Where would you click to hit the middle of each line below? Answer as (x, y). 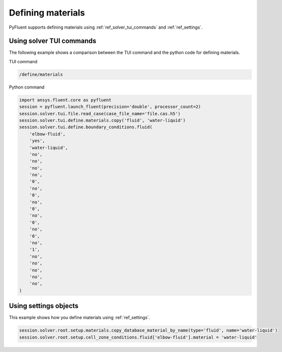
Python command (27, 87)
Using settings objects (44, 306)
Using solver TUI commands (53, 41)
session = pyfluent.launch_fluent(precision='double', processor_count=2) (110, 107)
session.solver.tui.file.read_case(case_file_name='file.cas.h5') (100, 114)
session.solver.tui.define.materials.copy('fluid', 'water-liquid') (102, 120)
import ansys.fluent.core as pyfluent (65, 100)
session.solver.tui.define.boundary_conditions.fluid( (86, 127)
